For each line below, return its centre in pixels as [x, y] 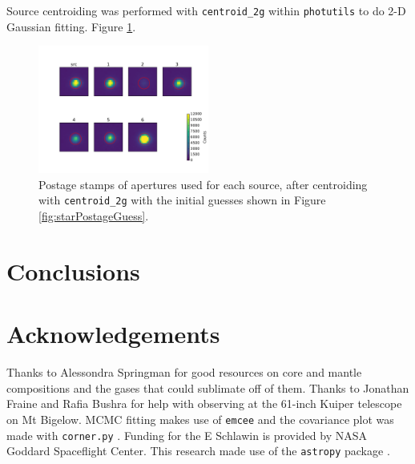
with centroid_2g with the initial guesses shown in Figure [182, 200]
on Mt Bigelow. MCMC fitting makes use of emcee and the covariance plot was [200, 419]
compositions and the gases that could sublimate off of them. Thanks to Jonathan [208, 387]
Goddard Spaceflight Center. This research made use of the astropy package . [198, 451]
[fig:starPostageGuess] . [94, 216]
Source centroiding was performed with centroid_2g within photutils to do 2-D [206, 10]
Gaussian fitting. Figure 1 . [71, 26]
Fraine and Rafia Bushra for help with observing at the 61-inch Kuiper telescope [204, 403]
